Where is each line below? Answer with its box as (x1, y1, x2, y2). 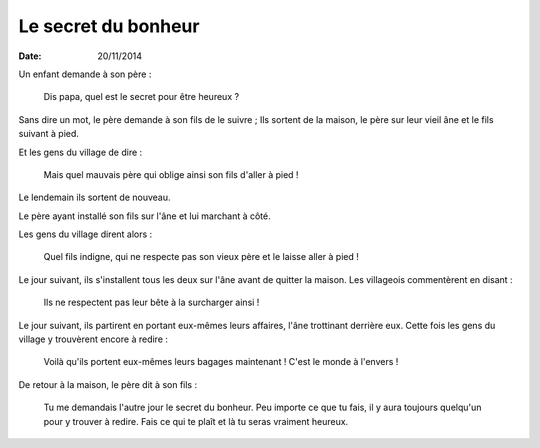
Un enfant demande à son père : (18, 68, 152, 80)
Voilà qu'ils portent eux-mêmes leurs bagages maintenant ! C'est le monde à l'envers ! (43, 356, 399, 368)
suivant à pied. (18, 128, 80, 140)
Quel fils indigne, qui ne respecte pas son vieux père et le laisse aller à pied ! (43, 251, 359, 263)
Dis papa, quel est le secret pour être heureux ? (43, 91, 240, 103)
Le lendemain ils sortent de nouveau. (18, 191, 171, 204)
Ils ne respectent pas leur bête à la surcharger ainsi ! (43, 296, 260, 309)
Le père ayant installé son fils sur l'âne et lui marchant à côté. (18, 210, 272, 222)
